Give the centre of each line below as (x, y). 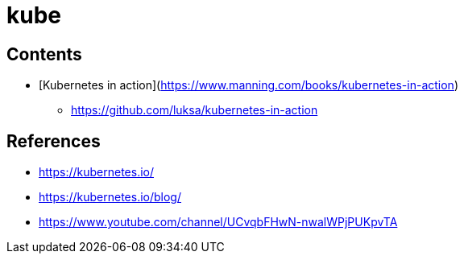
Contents (44, 54)
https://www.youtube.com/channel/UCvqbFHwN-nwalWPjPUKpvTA (218, 222)
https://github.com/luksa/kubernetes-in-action (195, 110)
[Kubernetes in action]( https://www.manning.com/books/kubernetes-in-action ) (249, 85)
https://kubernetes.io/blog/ (110, 197)
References (54, 141)
